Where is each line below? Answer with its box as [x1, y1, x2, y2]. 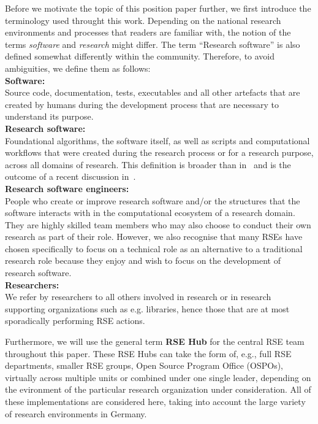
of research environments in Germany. [5, 407, 147, 420]
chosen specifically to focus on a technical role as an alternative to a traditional [5, 242, 303, 255]
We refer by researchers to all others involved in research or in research [5, 290, 271, 303]
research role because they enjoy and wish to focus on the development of [5, 254, 281, 267]
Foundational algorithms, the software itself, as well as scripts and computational [5, 134, 310, 147]
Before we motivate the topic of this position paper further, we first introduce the [5, 2, 311, 14]
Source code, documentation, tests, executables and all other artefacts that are [5, 86, 300, 99]
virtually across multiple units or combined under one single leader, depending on [5, 371, 311, 384]
